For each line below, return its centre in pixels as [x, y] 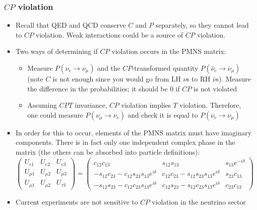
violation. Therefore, [210, 105]
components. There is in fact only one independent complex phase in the [125, 142]
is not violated [215, 88]
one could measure [55, 114]
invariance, [91, 105]
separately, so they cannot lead [202, 25]
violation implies [146, 105]
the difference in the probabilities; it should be [97, 88]
